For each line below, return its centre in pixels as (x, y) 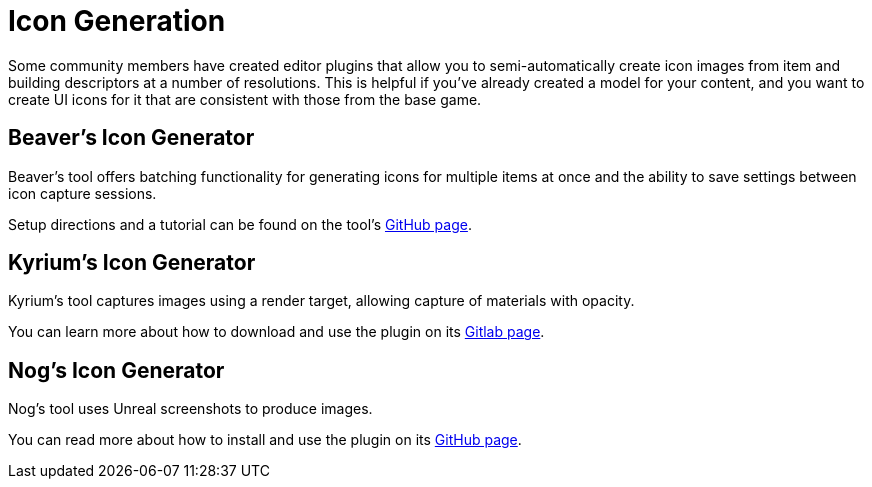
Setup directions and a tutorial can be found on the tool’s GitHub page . (240, 224)
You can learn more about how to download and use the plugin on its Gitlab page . (276, 332)
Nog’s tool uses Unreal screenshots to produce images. (190, 409)
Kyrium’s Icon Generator (132, 263)
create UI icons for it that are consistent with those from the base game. (245, 99)
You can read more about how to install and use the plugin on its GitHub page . (265, 440)
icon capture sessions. (82, 193)
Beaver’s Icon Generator (131, 138)
